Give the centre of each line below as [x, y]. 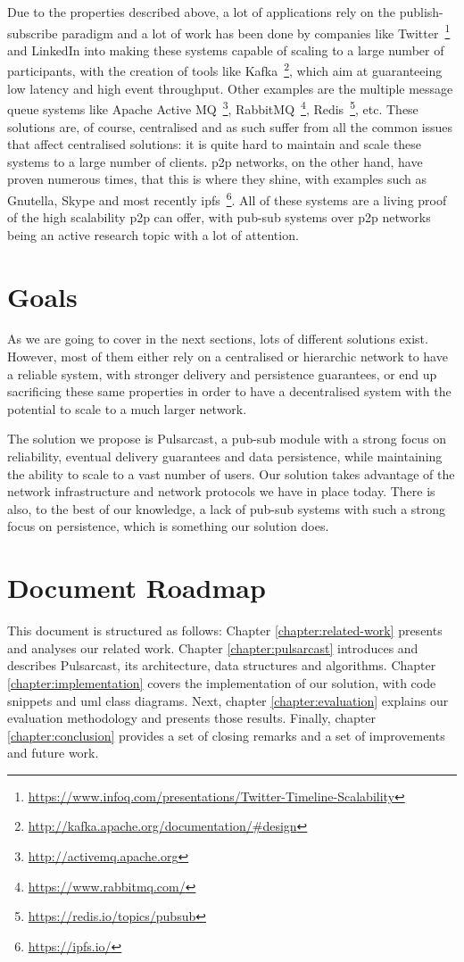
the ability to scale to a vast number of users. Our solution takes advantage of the [231, 473]
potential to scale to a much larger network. [127, 408]
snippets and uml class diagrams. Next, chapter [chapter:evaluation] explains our [228, 700]
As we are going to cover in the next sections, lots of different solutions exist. [218, 339]
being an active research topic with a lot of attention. [153, 234]
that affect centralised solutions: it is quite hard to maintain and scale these [215, 144]
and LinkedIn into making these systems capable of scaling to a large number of [226, 50]
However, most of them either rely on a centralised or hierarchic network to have [228, 357]
